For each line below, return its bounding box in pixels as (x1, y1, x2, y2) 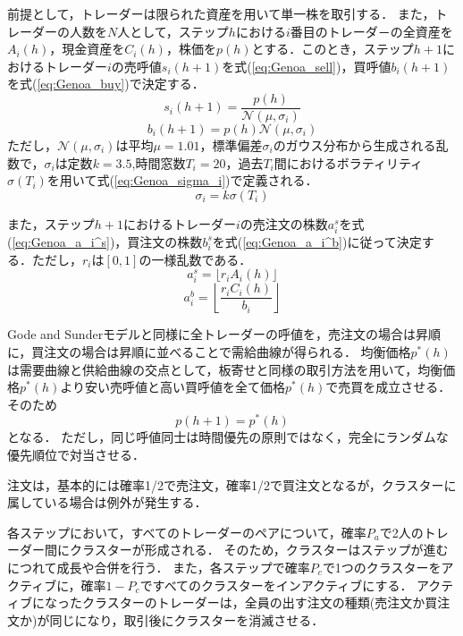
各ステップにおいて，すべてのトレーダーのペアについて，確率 (7, 522, 366, 541)
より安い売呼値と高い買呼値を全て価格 (60, 377, 286, 396)
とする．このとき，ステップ (251, 39, 414, 58)
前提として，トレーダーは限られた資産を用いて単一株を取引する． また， (7, 4, 435, 22)
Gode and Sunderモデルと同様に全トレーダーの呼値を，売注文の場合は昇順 (7, 325, 442, 343)
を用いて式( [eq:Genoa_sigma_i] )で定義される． (46, 171, 318, 190)
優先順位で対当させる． (7, 445, 145, 463)
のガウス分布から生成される (273, 136, 436, 155)
